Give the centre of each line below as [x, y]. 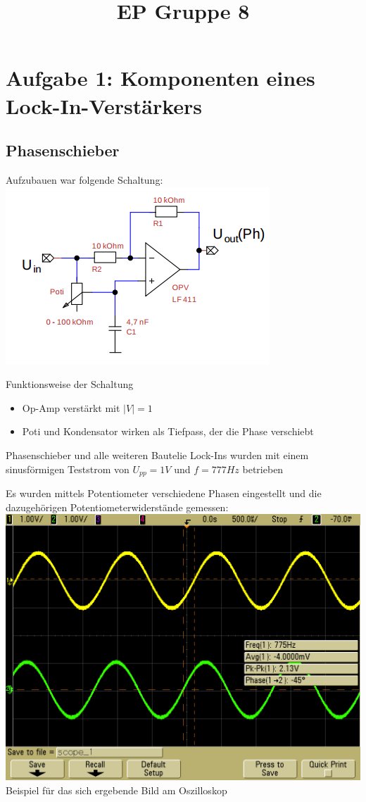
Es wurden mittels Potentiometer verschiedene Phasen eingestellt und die [164, 493]
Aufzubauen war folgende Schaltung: [84, 179]
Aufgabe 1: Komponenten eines [160, 78]
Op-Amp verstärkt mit [71, 407]
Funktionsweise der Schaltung [70, 384]
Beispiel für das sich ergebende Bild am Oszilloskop [116, 790]
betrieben [263, 469]
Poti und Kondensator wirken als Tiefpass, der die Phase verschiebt [168, 431]
